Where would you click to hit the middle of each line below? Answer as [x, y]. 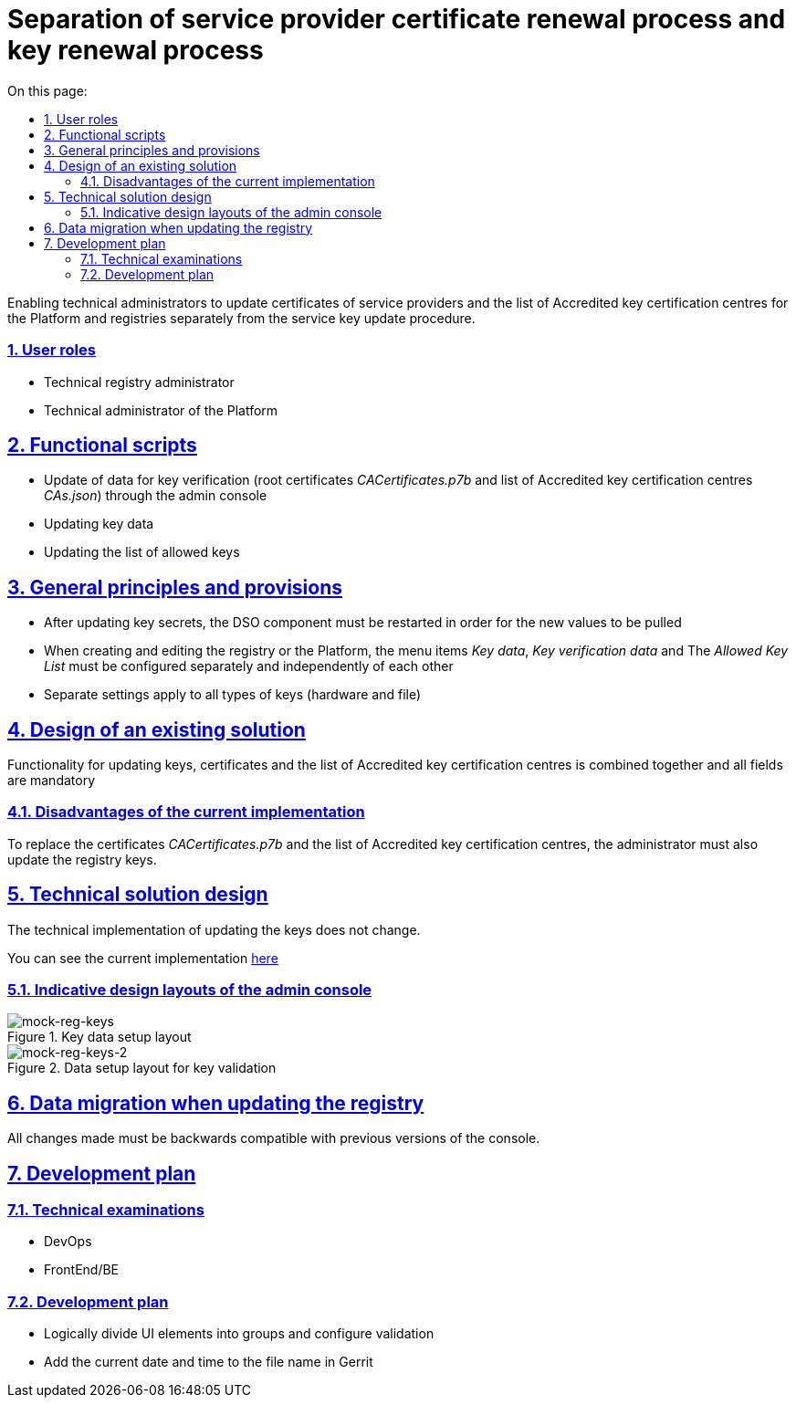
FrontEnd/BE [82, 1270]
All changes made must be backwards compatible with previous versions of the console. [274, 1138]
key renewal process [136, 50]
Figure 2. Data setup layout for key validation [142, 1068]
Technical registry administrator [139, 382]
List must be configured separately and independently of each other [249, 666]
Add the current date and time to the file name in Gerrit [209, 1362]
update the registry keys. [82, 859]
